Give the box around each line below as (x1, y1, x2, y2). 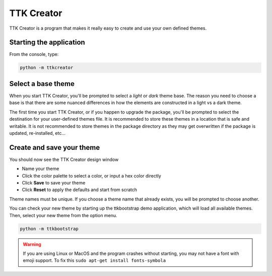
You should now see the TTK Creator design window (9, 156, 119, 162)
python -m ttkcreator (20, 65, 74, 70)
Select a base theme (9, 79, 75, 88)
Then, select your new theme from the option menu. (9, 212, 118, 218)
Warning (23, 241, 41, 247)
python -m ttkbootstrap (20, 226, 79, 231)
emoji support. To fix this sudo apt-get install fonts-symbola (23, 257, 166, 263)
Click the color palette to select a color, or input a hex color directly (22, 172, 161, 178)
